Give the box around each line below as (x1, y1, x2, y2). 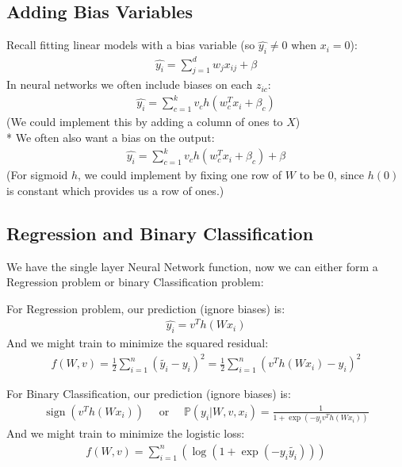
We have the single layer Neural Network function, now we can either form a (6, 258, 378, 274)
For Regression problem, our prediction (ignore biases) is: (6, 300, 285, 316)
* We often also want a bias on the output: (6, 129, 215, 146)
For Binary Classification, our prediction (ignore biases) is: (6, 385, 291, 402)
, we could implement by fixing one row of (78, 167, 282, 183)
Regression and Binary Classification (6, 220, 314, 245)
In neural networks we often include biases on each (6, 76, 253, 93)
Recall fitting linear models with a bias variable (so (6, 36, 255, 53)
